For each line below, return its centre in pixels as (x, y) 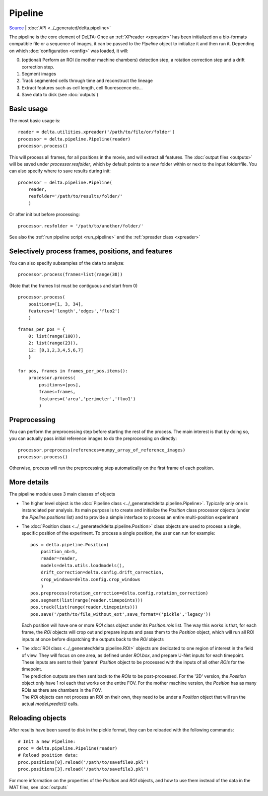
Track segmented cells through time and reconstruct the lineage (87, 81)
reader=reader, (59, 558)
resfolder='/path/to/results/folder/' (75, 196)
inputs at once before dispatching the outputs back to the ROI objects (93, 639)
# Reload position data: (48, 755)
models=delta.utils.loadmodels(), (83, 565)
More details (29, 482)
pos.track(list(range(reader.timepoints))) (84, 607)
